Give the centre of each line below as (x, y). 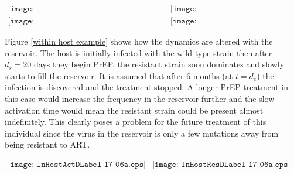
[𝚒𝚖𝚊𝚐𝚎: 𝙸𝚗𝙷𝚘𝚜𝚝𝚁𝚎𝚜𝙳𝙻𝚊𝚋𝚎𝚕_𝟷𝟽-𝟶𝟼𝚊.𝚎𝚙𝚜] (221, 165)
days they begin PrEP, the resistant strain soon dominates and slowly (159, 64)
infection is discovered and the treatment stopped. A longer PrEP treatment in (147, 87)
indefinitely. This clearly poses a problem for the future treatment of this (136, 122)
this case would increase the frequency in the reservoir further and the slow (140, 99)
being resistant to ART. (47, 144)
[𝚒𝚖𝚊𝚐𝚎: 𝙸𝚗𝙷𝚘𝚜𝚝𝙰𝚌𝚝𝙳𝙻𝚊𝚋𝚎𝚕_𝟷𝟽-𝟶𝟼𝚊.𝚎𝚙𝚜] (77, 165)
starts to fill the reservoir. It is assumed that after (94, 75)
